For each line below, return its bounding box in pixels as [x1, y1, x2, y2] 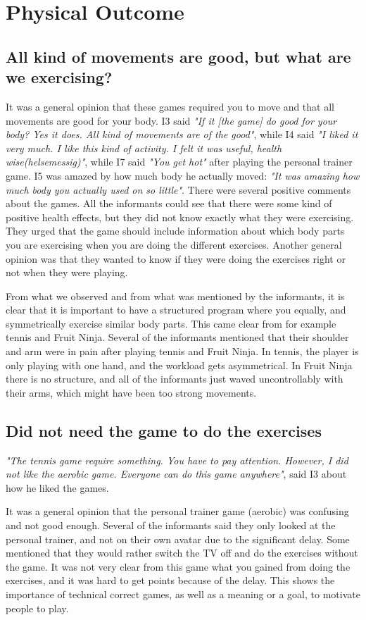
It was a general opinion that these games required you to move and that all [6, 99, 334, 113]
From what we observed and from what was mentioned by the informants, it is [6, 288, 345, 303]
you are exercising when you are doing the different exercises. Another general [6, 237, 342, 252]
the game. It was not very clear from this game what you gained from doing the [6, 559, 351, 573]
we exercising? [6, 66, 113, 88]
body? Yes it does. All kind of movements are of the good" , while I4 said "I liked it [6, 127, 358, 142]
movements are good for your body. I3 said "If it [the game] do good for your [6, 113, 337, 128]
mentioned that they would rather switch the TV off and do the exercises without [6, 545, 358, 560]
